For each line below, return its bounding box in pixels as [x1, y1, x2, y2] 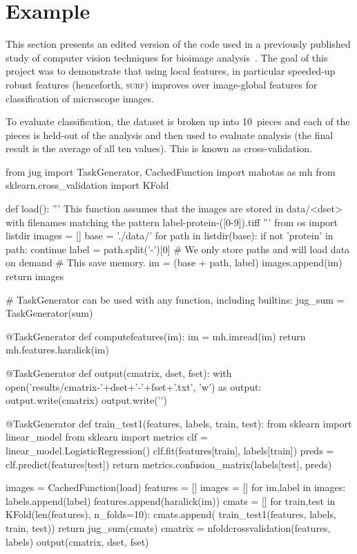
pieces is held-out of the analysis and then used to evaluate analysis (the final [6, 127, 334, 142]
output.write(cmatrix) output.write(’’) [6, 393, 167, 407]
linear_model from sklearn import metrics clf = [6, 430, 208, 444]
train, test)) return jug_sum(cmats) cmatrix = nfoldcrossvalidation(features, [6, 520, 331, 535]
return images [6, 269, 64, 284]
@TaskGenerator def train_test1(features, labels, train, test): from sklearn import [6, 416, 352, 430]
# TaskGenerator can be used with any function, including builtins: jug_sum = [6, 292, 345, 306]
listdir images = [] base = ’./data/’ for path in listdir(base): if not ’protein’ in [6, 228, 334, 243]
